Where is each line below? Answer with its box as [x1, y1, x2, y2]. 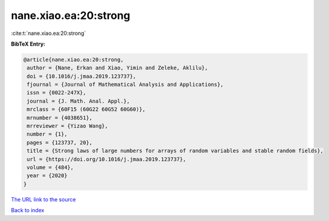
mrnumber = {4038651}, [27, 114, 93, 121]
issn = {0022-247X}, [27, 89, 87, 96]
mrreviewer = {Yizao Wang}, [27, 123, 108, 130]
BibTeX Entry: [11, 40, 46, 47]
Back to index [11, 207, 44, 214]
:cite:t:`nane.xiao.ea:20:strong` [11, 30, 86, 37]
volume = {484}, [27, 164, 74, 171]
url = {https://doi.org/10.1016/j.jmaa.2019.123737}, [27, 156, 186, 162]
